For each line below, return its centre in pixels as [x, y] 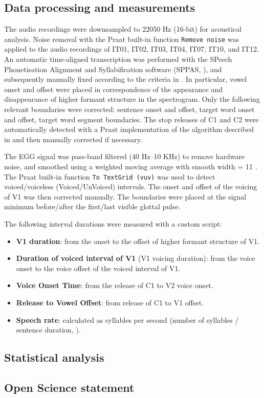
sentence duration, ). [48, 330]
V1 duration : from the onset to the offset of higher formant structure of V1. [138, 241]
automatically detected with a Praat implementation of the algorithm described [129, 129]
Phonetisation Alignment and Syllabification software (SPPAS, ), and [113, 69]
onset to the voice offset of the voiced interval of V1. [98, 268]
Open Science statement [69, 387]
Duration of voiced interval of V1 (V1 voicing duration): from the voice [136, 258]
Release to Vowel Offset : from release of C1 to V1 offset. [110, 302]
